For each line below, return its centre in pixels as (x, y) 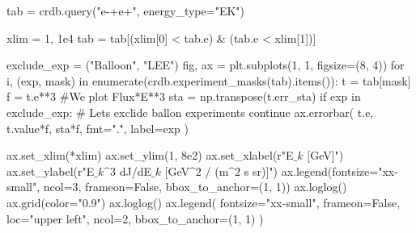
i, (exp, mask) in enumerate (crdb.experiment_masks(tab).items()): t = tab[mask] (209, 80)
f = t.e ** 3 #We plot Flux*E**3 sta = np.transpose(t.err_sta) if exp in (184, 96)
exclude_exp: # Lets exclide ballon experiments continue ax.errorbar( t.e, (190, 112)
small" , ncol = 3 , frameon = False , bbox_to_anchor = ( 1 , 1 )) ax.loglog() (177, 187)
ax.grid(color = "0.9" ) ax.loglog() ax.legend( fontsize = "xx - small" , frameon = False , (204, 202)
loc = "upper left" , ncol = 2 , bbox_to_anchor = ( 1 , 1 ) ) (135, 218)
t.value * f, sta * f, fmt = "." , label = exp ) (98, 128)
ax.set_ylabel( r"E (51, 171)
